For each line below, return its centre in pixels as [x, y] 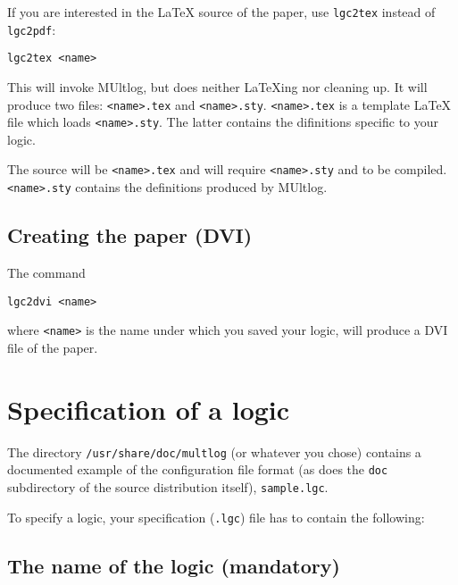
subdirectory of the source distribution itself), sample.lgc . [168, 486]
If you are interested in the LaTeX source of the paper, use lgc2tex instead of [221, 12]
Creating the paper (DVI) [130, 235]
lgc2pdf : [32, 29]
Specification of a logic [149, 409]
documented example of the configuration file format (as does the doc [198, 469]
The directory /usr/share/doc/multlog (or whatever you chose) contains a [214, 451]
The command [46, 272]
